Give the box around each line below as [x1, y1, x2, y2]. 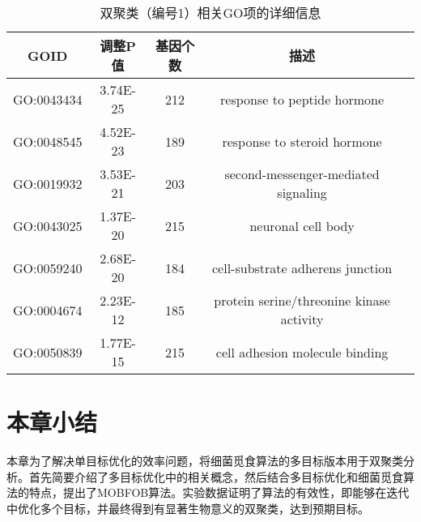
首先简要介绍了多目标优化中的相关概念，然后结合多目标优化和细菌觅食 [28, 468, 403, 485]
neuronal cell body [249, 216, 355, 235]
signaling [277, 183, 327, 202]
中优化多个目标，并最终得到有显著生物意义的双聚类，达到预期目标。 [6, 499, 369, 516]
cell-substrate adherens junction [212, 258, 393, 277]
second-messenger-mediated [224, 165, 380, 183]
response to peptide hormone [220, 89, 385, 109]
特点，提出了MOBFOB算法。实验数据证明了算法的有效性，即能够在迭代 [28, 484, 410, 501]
